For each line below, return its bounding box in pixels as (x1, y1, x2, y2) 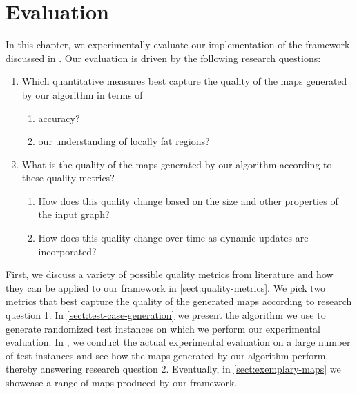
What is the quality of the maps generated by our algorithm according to (21, 157, 332, 171)
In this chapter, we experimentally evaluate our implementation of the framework (6, 37, 350, 52)
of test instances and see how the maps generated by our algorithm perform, (6, 348, 329, 362)
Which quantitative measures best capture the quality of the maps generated (21, 74, 347, 88)
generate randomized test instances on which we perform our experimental (6, 321, 320, 335)
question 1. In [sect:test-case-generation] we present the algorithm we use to (6, 308, 326, 322)
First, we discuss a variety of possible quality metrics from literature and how (6, 267, 334, 282)
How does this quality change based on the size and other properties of (38, 193, 338, 208)
